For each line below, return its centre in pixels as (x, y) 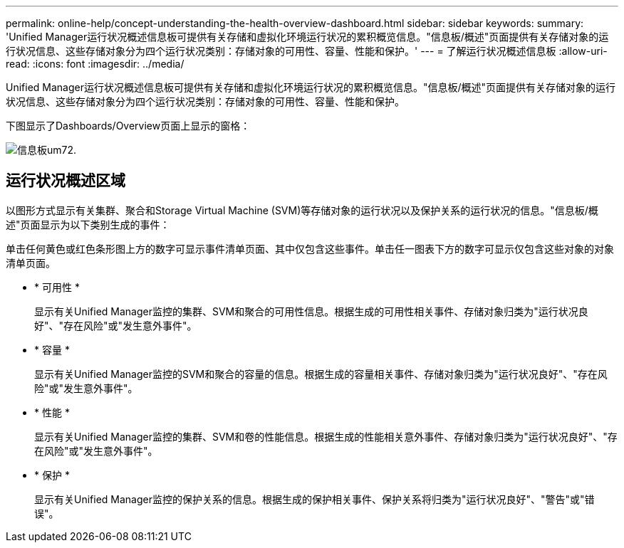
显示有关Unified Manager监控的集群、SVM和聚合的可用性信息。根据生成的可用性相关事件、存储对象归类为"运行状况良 (311, 311)
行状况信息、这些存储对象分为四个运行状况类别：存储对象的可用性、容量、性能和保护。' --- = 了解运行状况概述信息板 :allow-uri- (307, 51)
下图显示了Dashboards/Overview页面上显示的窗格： (128, 126)
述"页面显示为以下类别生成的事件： (88, 224)
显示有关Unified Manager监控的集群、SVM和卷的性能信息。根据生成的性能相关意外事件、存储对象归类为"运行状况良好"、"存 (326, 436)
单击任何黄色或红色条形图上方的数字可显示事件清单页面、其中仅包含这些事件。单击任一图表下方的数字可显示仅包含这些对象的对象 (310, 248)
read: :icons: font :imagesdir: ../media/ (95, 64)
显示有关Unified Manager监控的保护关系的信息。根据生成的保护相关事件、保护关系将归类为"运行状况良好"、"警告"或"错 (314, 499)
